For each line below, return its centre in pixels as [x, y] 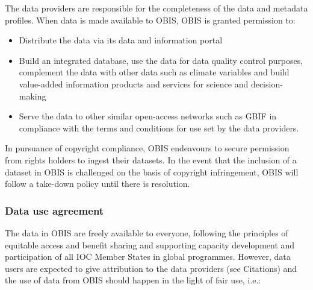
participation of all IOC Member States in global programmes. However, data [148, 257]
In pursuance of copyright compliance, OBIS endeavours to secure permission [147, 148]
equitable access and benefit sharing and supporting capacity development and [150, 244]
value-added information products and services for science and [134, 84]
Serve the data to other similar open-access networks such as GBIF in [148, 116]
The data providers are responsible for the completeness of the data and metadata [156, 8]
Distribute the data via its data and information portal [121, 40]
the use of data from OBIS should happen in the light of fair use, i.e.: [133, 280]
